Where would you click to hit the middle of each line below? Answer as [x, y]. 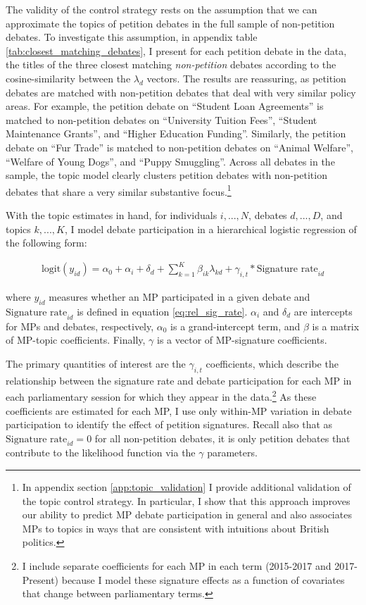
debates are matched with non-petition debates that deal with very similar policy [181, 92]
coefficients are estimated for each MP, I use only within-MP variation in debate [179, 410]
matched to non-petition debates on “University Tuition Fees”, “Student [162, 119]
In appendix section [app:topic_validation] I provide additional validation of [187, 487]
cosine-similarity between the [68, 78]
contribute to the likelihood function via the [101, 453]
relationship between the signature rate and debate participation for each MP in [179, 380]
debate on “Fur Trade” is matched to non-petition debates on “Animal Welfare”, [179, 147]
